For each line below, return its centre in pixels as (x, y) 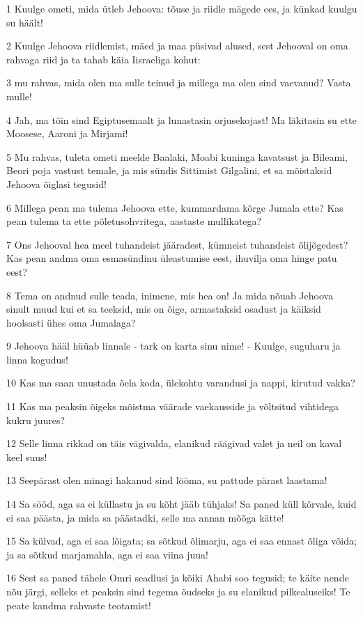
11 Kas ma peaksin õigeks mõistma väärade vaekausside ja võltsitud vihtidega (172, 406)
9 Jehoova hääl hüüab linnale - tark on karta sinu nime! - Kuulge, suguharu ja (173, 346)
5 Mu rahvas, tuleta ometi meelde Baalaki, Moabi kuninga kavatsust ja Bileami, (177, 156)
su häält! (25, 22)
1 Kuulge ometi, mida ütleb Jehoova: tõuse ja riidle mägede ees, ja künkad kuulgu (182, 8)
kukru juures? (36, 420)
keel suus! (27, 456)
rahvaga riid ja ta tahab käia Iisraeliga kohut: (103, 59)
